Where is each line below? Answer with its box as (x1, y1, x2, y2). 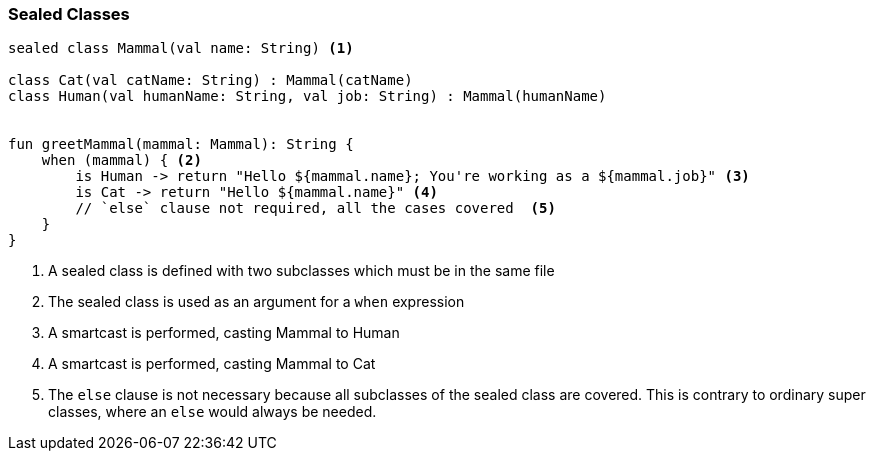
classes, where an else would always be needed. (48, 403, 377, 421)
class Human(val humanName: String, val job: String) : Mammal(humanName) (8, 88, 607, 105)
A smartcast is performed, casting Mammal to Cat (48, 355, 376, 373)
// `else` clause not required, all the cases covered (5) (75, 200, 556, 217)
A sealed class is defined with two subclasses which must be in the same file (48, 262, 555, 280)
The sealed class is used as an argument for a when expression (48, 293, 465, 311)
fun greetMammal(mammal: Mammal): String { (8, 136, 354, 153)
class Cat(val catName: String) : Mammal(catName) (8, 72, 413, 89)
